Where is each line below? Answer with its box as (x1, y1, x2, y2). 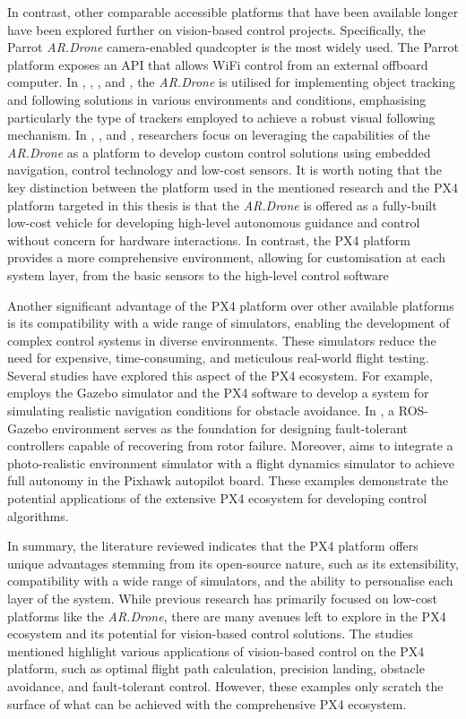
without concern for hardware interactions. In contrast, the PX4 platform (7, 230, 410, 249)
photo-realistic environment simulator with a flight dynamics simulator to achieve (7, 453, 455, 472)
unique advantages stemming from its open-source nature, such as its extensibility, (7, 553, 459, 572)
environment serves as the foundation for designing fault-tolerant (52, 418, 409, 437)
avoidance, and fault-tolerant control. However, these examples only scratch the (7, 676, 444, 695)
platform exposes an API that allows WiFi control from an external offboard (7, 55, 428, 73)
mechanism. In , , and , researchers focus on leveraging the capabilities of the (7, 125, 430, 144)
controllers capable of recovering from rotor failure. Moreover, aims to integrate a (7, 436, 453, 455)
